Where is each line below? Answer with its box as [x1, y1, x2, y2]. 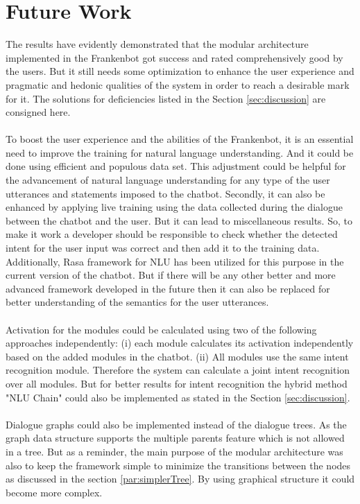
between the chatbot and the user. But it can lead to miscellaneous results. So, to [6, 213, 352, 227]
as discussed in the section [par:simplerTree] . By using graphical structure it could [6, 471, 355, 486]
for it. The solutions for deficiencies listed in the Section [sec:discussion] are [6, 91, 326, 105]
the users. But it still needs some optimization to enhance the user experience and [6, 64, 354, 78]
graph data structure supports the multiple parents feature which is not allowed [6, 431, 345, 445]
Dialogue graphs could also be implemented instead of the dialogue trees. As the [6, 417, 347, 431]
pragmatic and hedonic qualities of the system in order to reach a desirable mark [6, 77, 350, 92]
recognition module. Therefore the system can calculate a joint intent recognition [6, 363, 350, 377]
